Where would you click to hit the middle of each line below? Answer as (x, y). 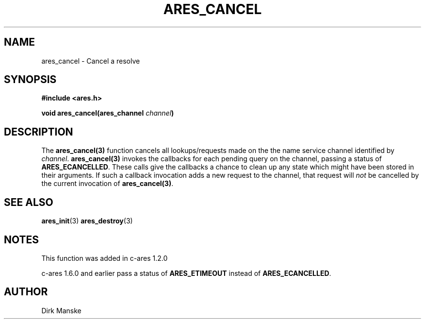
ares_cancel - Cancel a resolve (91, 61)
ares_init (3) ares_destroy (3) (87, 221)
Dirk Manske (61, 310)
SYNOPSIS (30, 80)
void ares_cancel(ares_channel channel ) (108, 113)
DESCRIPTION (39, 132)
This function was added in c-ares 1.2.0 (105, 258)
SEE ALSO (29, 202)
